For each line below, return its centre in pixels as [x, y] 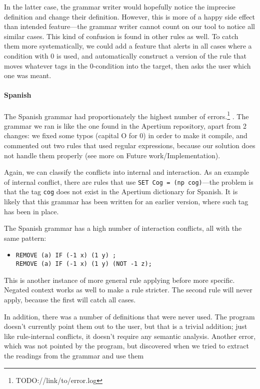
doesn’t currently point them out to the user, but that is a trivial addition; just [126, 326]
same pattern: [25, 238]
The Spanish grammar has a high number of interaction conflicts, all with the [123, 228]
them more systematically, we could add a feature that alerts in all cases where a [128, 46]
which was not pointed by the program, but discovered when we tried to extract [126, 346]
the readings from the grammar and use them [74, 355]
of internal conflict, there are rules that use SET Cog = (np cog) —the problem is [129, 181]
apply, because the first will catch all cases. [70, 299]
